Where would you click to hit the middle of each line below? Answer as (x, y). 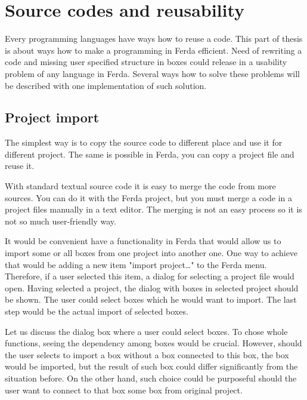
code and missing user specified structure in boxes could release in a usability (146, 62)
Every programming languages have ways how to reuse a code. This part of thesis (154, 39)
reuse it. (20, 166)
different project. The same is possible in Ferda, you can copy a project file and (150, 154)
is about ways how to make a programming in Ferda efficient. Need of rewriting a (153, 50)
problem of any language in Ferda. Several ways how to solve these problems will (152, 73)
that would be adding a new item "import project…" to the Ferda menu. (136, 264)
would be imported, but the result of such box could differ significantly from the (151, 366)
